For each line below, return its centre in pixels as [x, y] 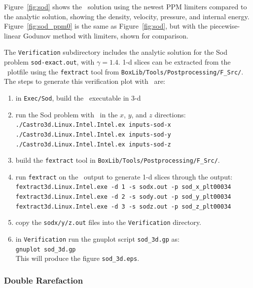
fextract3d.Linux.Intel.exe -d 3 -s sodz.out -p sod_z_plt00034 [123, 206]
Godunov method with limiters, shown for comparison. [106, 35]
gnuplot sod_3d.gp [46, 249]
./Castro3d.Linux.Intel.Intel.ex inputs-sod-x [93, 125]
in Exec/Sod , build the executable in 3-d [78, 97]
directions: [170, 114]
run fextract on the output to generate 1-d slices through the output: [124, 176]
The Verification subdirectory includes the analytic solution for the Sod [116, 52]
